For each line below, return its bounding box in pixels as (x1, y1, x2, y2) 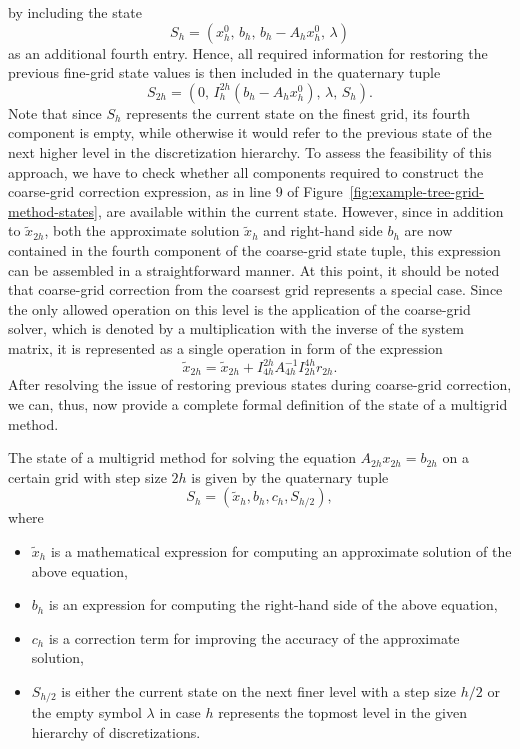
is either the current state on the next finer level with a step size (61, 680, 457, 701)
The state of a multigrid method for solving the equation (8, 447, 356, 468)
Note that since (8, 102, 102, 123)
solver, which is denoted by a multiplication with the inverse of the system (8, 318, 464, 339)
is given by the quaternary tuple (191, 466, 389, 487)
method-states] (8, 200, 98, 221)
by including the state (8, 2, 142, 22)
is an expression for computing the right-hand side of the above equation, (48, 594, 498, 615)
